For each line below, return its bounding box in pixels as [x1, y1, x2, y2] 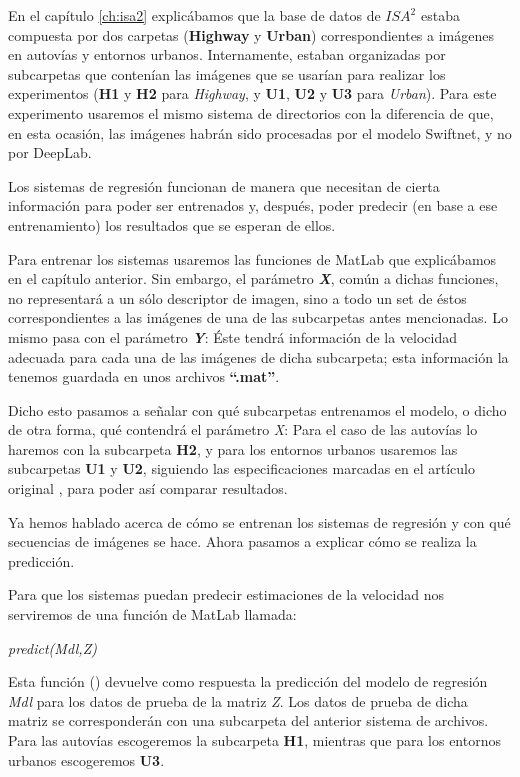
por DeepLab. [8, 142, 92, 163]
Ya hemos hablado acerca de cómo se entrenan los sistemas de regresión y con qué [8, 511, 511, 532]
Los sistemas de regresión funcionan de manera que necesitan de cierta [8, 175, 440, 196]
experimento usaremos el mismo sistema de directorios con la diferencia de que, [8, 102, 494, 123]
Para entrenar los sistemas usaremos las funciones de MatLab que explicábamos [8, 248, 497, 269]
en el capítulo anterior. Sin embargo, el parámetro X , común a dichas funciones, [8, 268, 499, 289]
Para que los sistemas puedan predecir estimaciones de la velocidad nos [8, 584, 444, 605]
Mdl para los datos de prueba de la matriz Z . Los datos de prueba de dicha [8, 690, 468, 711]
